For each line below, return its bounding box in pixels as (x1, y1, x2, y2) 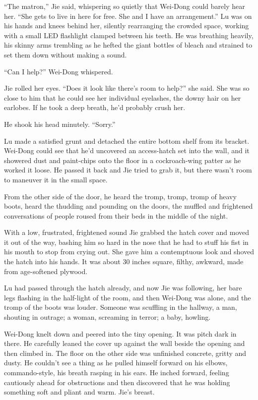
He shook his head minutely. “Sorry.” (4, 118, 116, 129)
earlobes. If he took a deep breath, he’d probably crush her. (4, 102, 186, 113)
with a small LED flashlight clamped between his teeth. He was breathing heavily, (4, 30, 254, 40)
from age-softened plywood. (4, 266, 88, 276)
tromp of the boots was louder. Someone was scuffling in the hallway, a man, (4, 302, 237, 312)
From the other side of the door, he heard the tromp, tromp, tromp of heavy (4, 191, 237, 201)
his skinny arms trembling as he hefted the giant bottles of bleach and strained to (4, 40, 253, 50)
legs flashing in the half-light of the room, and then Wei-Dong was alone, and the (4, 292, 251, 302)
